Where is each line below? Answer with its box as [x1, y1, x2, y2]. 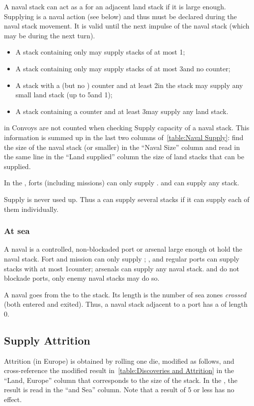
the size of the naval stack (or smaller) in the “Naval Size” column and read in [4, 142, 240, 152]
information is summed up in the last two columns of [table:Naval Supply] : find [4, 132, 244, 142]
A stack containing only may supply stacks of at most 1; [15, 47, 185, 57]
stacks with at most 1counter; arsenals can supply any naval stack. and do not [4, 263, 239, 273]
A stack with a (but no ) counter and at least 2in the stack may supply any [15, 80, 243, 90]
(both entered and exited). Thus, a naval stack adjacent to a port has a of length [4, 299, 248, 309]
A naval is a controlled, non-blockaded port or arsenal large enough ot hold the [4, 244, 242, 254]
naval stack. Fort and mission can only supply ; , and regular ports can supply [4, 253, 240, 263]
